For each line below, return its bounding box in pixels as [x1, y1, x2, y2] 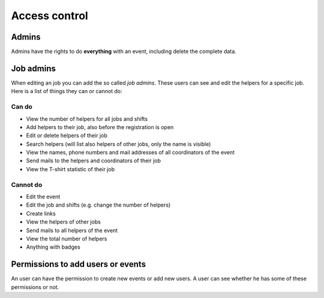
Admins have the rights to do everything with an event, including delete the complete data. [11, 48, 236, 55]
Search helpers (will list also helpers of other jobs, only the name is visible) [26, 140, 211, 147]
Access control [11, 9, 88, 22]
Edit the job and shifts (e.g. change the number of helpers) [26, 201, 171, 208]
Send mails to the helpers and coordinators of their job [26, 157, 161, 165]
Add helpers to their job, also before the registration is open [26, 123, 174, 130]
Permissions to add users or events [11, 259, 146, 270]
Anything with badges [26, 243, 80, 251]
